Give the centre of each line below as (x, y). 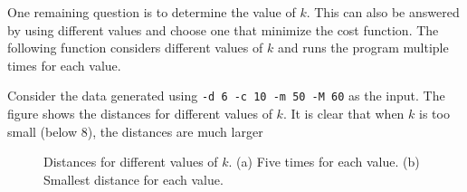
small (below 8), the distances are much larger (135, 131)
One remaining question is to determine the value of (152, 12)
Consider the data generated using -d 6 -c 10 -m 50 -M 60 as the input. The (226, 96)
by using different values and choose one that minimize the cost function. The (223, 29)
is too (434, 114)
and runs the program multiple (363, 48)
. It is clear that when (343, 114)
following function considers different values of (135, 48)
